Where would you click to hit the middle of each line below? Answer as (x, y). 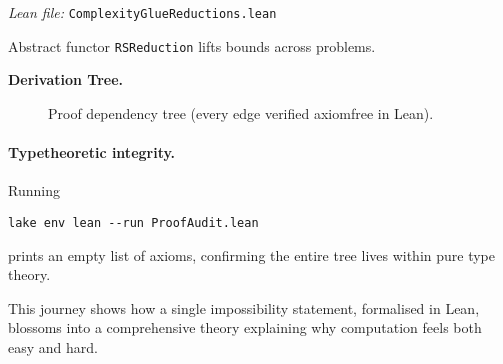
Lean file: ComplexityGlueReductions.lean (142, 12)
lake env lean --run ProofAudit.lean (133, 222)
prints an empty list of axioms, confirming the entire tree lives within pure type (252, 254)
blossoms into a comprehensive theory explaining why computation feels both (245, 327)
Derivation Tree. (66, 79)
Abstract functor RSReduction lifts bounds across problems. (192, 45)
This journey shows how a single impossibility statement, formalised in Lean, (244, 307)
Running (34, 190)
